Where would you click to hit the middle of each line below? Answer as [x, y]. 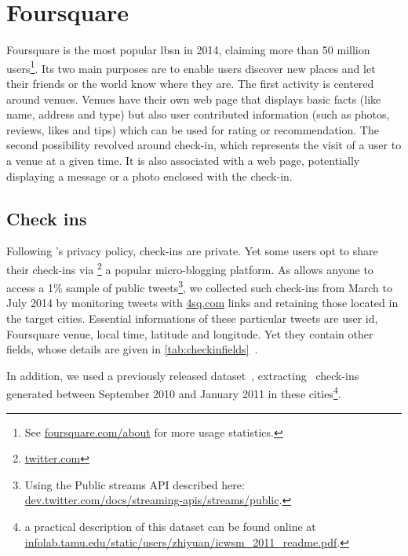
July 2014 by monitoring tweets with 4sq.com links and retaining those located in [202, 303]
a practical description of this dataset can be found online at [170, 527]
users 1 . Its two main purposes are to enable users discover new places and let [191, 67]
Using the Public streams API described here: [135, 484]
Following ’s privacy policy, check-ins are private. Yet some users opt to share [192, 251]
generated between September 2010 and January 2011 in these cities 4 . [174, 393]
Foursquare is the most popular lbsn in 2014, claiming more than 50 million [188, 50]
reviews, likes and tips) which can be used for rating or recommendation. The [193, 129]
